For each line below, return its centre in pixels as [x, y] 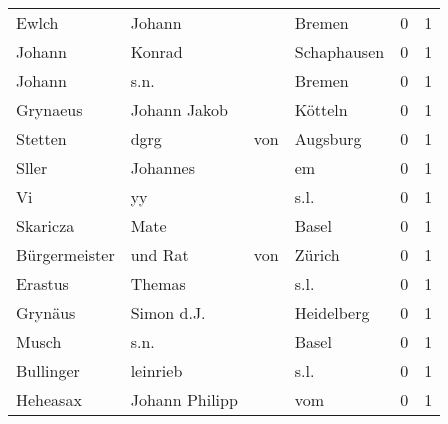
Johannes [162, 167]
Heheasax [49, 399]
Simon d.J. [168, 312]
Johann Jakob [179, 109]
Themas [158, 283]
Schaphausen [339, 51]
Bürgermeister [65, 254]
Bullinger [48, 370]
